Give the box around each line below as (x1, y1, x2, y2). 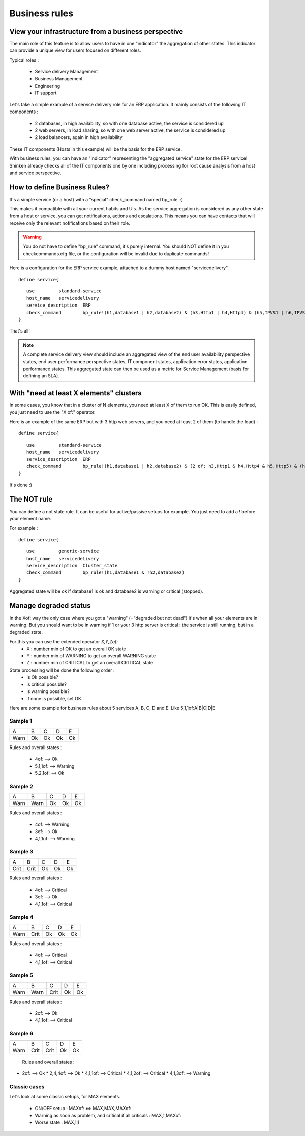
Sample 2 (9, 783, 33, 790)
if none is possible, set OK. (26, 696, 83, 702)
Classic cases (9, 1083, 45, 1090)
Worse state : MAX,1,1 (35, 1119, 80, 1125)
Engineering (35, 83, 60, 89)
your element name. (9, 515, 51, 521)
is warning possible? (26, 688, 70, 695)
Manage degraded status (9, 601, 91, 610)
